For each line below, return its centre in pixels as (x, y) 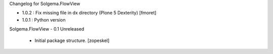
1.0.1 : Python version (44, 19)
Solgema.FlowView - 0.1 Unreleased (47, 29)
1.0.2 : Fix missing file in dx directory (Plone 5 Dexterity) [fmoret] (89, 13)
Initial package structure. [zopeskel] (72, 40)
